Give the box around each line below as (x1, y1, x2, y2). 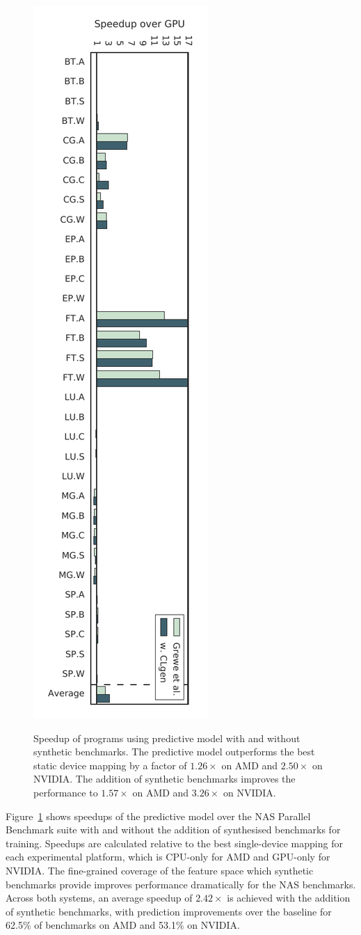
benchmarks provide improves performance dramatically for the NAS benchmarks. (6, 877, 356, 891)
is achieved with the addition (227, 890, 351, 905)
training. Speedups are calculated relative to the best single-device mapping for (6, 835, 343, 850)
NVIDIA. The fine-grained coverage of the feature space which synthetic (6, 863, 314, 877)
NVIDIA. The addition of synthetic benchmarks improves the (33, 771, 296, 786)
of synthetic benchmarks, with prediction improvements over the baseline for (6, 904, 332, 918)
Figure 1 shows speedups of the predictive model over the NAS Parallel (6, 808, 311, 823)
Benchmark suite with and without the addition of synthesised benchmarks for (6, 822, 341, 837)
